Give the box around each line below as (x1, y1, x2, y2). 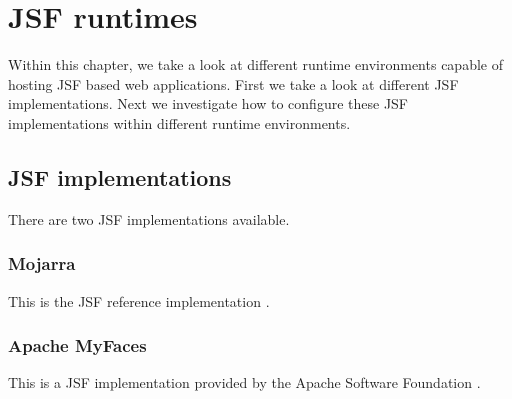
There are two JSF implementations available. (8, 208, 290, 229)
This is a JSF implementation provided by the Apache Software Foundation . (8, 372, 481, 393)
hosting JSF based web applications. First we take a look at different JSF (8, 73, 459, 94)
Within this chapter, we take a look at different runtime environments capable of (8, 54, 503, 75)
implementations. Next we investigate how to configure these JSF (8, 93, 409, 114)
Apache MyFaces (8, 333, 147, 358)
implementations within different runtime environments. (8, 112, 351, 133)
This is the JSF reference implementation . (8, 290, 270, 311)
